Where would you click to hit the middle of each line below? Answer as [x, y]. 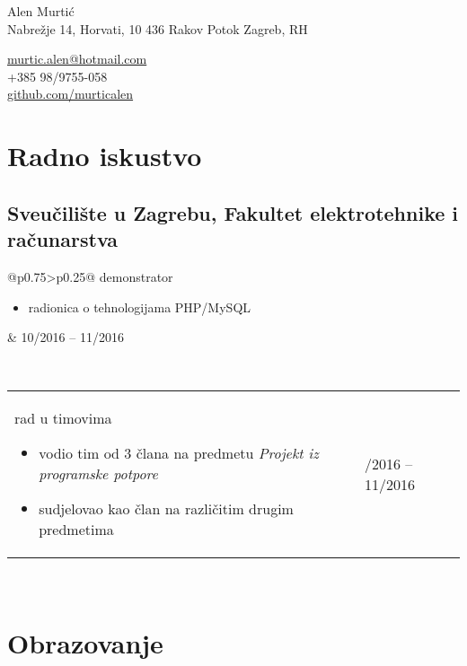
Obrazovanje [85, 643]
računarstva [63, 239]
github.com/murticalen [70, 94]
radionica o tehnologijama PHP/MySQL [140, 307]
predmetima [76, 530]
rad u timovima [63, 418]
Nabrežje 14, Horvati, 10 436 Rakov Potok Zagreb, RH [158, 28]
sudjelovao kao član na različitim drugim [166, 509]
